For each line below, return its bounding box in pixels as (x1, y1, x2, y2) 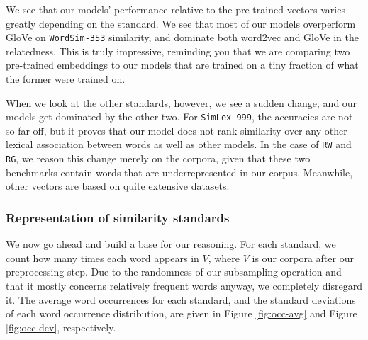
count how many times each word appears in (6, 250, 199, 265)
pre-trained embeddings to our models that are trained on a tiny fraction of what (6, 57, 359, 72)
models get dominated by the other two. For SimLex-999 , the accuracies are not (6, 109, 353, 124)
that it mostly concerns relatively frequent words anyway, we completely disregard (6, 278, 362, 293)
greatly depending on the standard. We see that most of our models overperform (6, 16, 356, 30)
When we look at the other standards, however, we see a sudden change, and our (6, 95, 357, 110)
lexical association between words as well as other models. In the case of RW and (6, 137, 352, 152)
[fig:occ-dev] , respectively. (6, 319, 116, 334)
